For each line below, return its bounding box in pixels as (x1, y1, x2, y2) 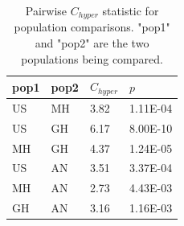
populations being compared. (21, 50, 163, 67)
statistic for (102, 2, 159, 18)
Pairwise (25, 2, 67, 18)
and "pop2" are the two (35, 35, 149, 51)
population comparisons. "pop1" (14, 18, 170, 35)
